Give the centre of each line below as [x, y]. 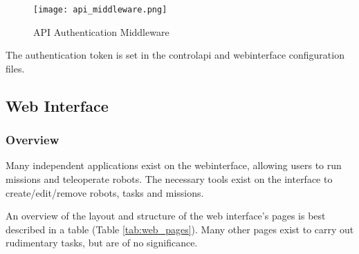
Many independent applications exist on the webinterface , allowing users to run [174, 165]
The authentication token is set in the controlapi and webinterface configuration [175, 55]
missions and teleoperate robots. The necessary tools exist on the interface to [169, 179]
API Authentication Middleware [101, 31]
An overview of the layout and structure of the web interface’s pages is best [166, 216]
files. [15, 68]
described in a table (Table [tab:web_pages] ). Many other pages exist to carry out [180, 229]
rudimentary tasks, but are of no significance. [102, 243]
